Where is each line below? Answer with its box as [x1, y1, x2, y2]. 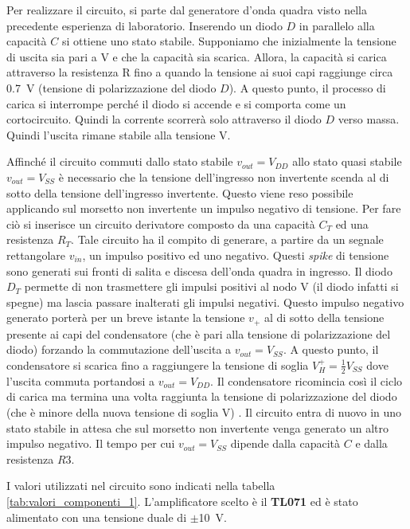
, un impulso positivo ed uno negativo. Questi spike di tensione [82, 246, 389, 263]
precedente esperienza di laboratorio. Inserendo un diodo [6, 17, 283, 33]
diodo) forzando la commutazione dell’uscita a [6, 341, 232, 358]
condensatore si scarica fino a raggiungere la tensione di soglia [6, 356, 309, 373]
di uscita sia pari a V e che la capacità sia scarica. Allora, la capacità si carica [6, 48, 387, 65]
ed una [335, 215, 369, 232]
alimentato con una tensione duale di [6, 508, 187, 525]
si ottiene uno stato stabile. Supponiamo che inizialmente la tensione [61, 33, 396, 49]
